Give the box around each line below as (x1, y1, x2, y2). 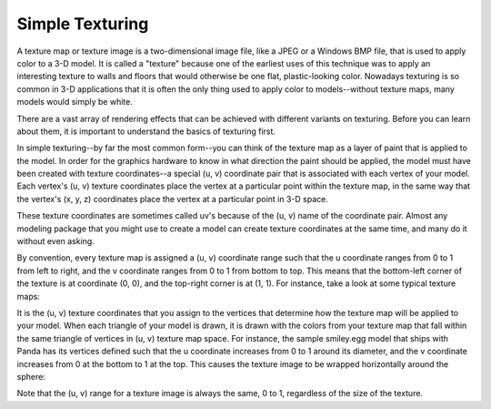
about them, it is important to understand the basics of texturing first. (16, 126, 276, 137)
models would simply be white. (16, 97, 134, 107)
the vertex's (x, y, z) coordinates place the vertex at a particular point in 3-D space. (16, 193, 329, 204)
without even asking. (16, 236, 95, 247)
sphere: (16, 371, 45, 382)
